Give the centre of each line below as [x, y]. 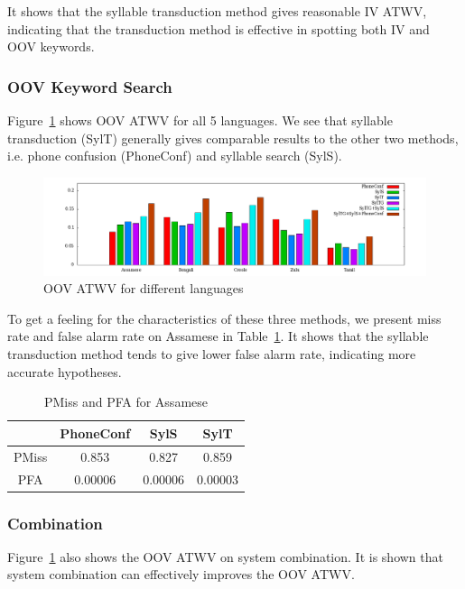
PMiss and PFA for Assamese [126, 402]
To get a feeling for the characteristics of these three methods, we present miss [224, 318]
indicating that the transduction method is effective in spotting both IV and [219, 28]
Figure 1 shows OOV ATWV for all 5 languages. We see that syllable [200, 120]
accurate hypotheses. [65, 371]
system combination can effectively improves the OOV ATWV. [181, 574]
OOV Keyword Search [90, 86]
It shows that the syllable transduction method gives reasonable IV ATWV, [217, 11]
